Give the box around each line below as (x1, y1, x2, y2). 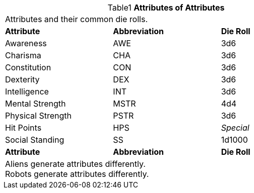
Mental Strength (5, 99, 66, 109)
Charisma (5, 50, 41, 60)
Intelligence (5, 86, 49, 96)
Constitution (5, 62, 51, 72)
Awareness (5, 38, 47, 48)
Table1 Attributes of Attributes (107, 3, 225, 13)
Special (221, 123, 249, 133)
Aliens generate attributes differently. (5, 159, 146, 169)
